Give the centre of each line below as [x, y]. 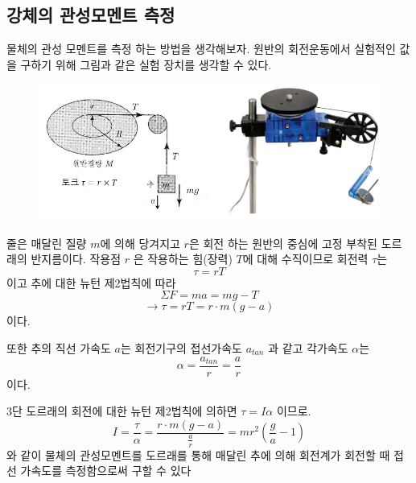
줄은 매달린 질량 [47, 243]
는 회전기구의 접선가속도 [181, 347]
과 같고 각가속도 [308, 347]
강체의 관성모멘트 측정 [91, 15]
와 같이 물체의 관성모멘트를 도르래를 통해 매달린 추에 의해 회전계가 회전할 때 [198, 454]
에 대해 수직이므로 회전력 [305, 259]
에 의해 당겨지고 [140, 243]
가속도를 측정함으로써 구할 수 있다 [106, 471]
